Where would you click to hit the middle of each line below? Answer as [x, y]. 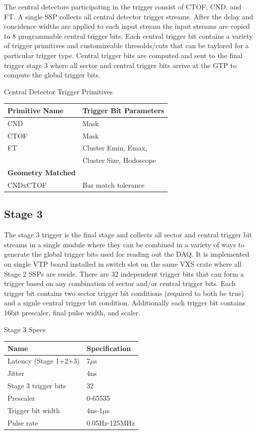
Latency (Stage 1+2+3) [44, 361]
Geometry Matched [42, 173]
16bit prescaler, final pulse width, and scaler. [72, 312]
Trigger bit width [34, 410]
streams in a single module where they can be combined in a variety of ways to [124, 244]
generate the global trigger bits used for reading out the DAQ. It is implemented [127, 254]
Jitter [16, 373]
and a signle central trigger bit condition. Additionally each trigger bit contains [125, 303]
